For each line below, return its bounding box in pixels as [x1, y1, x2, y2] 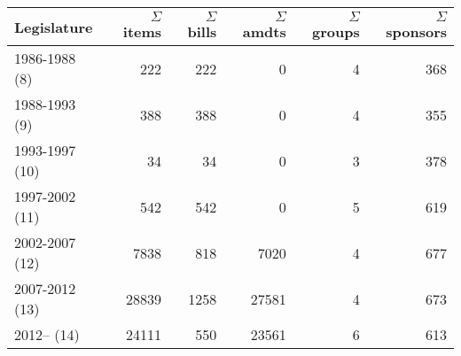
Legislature [14, 16, 93, 37]
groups [312, 21, 360, 42]
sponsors [386, 21, 447, 42]
